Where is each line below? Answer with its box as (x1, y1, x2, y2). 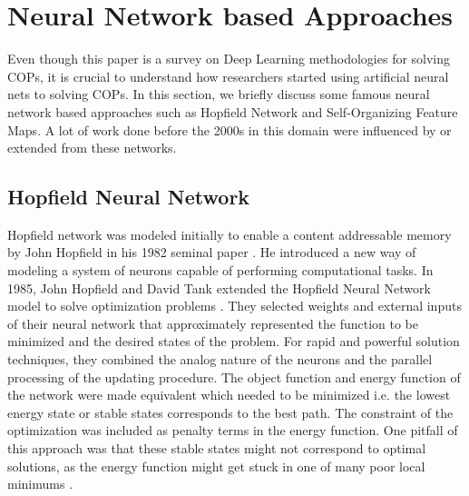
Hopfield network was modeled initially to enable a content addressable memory (7, 224, 452, 243)
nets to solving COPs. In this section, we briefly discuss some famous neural (7, 84, 430, 104)
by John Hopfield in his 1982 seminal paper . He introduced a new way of (7, 243, 416, 262)
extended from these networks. (7, 138, 177, 157)
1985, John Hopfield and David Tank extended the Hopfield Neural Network (7, 278, 431, 297)
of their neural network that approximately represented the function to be (7, 313, 419, 332)
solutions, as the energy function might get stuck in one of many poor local (7, 456, 425, 475)
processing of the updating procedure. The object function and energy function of (7, 367, 461, 386)
